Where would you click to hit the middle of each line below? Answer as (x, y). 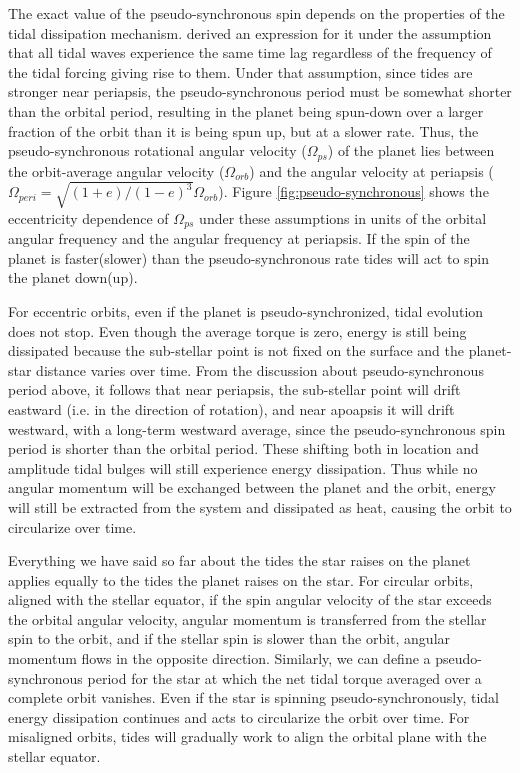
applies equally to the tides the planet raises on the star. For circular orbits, (241, 579)
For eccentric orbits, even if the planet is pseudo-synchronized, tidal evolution (246, 310)
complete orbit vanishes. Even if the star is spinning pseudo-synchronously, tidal (253, 697)
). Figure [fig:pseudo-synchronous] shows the (353, 191)
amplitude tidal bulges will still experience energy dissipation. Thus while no (243, 467)
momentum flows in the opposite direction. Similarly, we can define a (219, 658)
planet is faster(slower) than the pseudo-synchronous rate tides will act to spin (249, 257)
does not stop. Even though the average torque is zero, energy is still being (237, 330)
